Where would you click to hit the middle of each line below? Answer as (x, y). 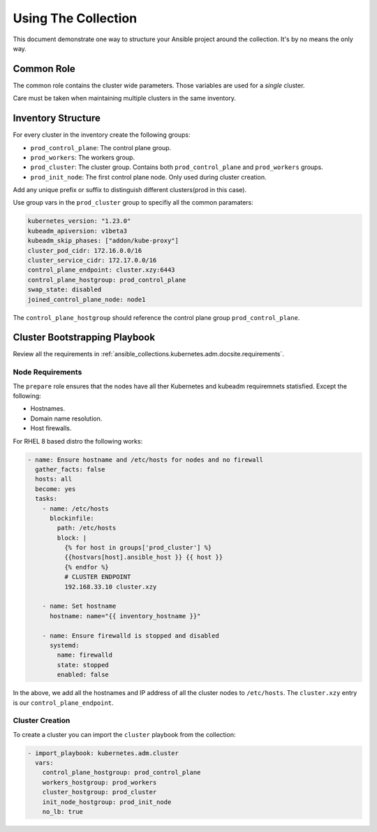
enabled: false (83, 675)
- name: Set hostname (79, 606)
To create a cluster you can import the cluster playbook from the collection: (124, 734)
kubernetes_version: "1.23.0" (79, 221)
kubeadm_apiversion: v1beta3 (77, 231)
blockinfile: (72, 518)
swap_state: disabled (65, 290)
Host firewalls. (51, 428)
